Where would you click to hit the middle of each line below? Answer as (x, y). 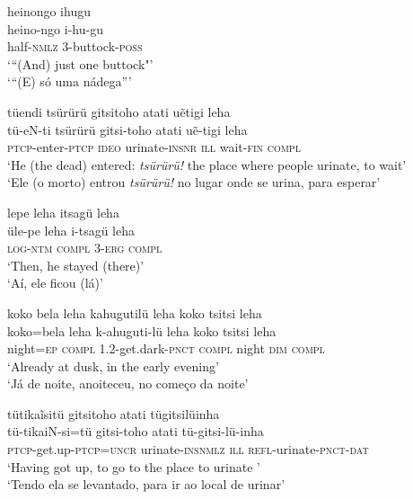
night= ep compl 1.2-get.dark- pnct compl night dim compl (166, 348)
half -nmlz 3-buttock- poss (75, 46)
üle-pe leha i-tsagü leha (71, 230)
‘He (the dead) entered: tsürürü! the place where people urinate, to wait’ (207, 164)
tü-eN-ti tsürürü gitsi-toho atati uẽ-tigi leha (127, 129)
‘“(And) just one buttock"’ (80, 63)
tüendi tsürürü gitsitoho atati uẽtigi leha (119, 111)
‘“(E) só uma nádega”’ (70, 81)
